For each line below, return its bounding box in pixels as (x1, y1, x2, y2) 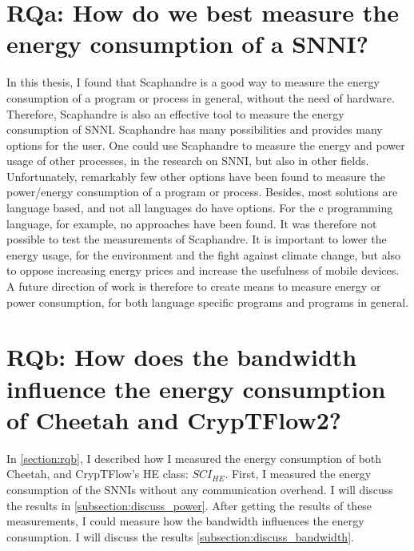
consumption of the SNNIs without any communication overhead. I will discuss (6, 481, 393, 497)
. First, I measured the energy (225, 465, 372, 482)
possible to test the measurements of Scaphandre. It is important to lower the (6, 231, 387, 247)
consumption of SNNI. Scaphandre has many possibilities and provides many (6, 121, 383, 138)
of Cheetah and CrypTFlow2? (6, 403, 342, 436)
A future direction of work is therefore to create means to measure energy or (6, 278, 381, 295)
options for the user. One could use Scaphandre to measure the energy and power (6, 136, 405, 153)
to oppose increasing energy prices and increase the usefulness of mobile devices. (6, 262, 400, 279)
